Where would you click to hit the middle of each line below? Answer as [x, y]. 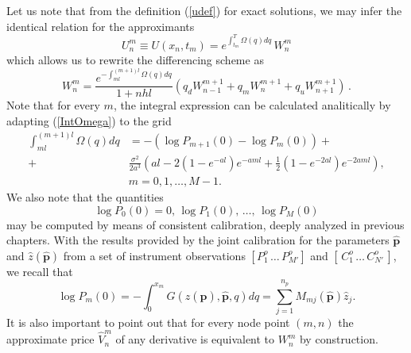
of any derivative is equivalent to [195, 339]
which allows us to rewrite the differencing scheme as [135, 59]
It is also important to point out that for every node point [148, 322]
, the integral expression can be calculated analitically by [252, 105]
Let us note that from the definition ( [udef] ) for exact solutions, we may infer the [204, 10]
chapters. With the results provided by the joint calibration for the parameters [198, 240]
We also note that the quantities [85, 196]
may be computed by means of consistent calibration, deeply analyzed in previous [205, 224]
